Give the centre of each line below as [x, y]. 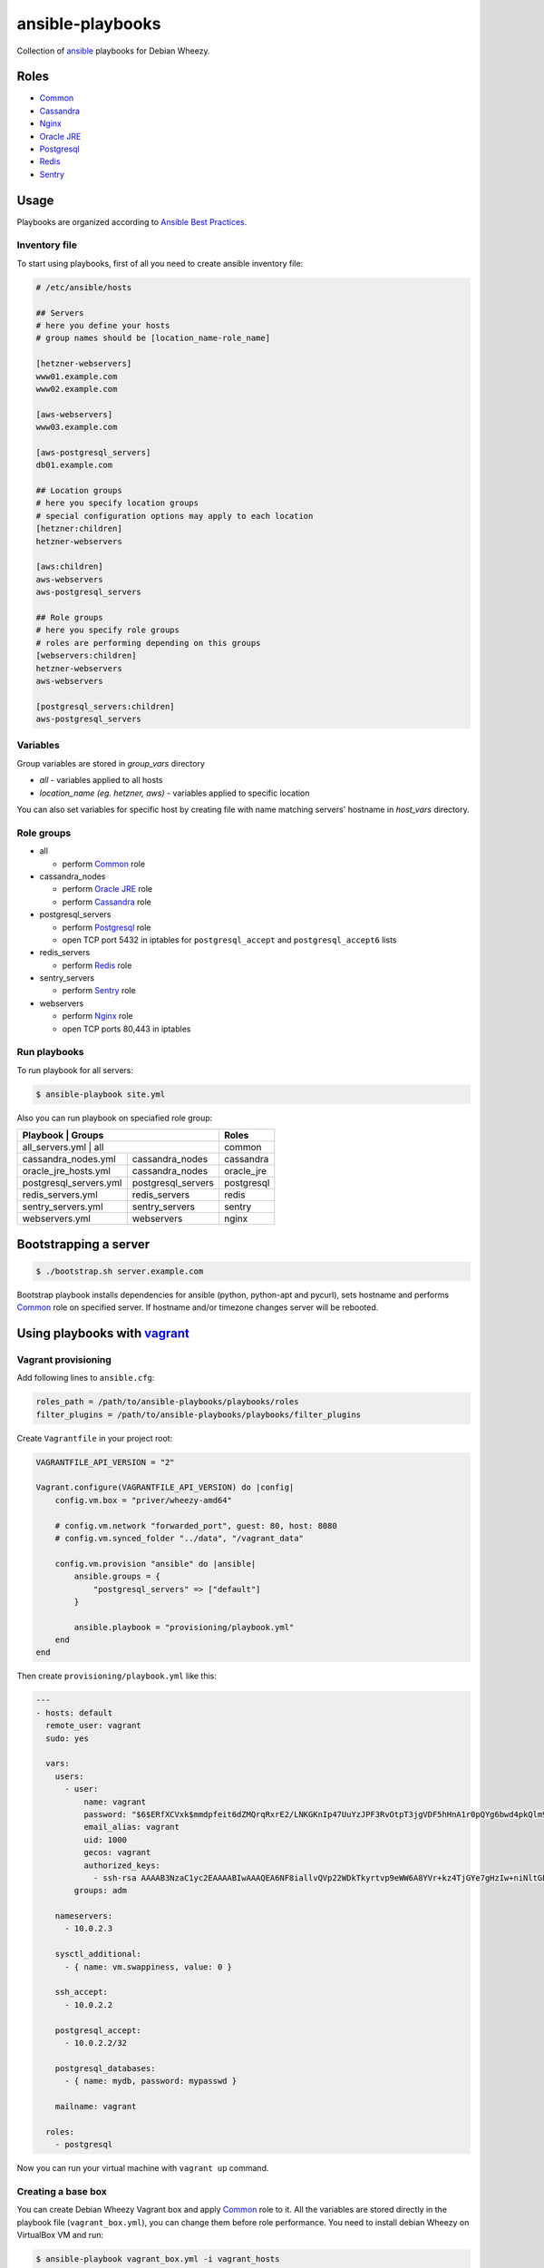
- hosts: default [74, 1713]
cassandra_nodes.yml [69, 1159]
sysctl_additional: [98, 1954]
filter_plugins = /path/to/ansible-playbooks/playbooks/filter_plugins [199, 1414]
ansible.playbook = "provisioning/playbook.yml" [184, 1627]
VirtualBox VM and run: [60, 2235]
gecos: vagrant [117, 1853]
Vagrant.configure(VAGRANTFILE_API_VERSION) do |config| [165, 1487]
